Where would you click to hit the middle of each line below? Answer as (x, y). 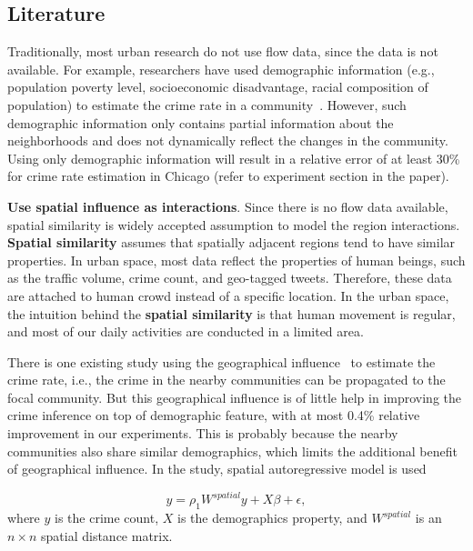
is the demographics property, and (272, 518)
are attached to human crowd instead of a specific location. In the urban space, (228, 295)
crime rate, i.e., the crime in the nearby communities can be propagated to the (226, 380)
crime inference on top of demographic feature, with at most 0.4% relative (214, 415)
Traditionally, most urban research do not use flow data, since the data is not (223, 51)
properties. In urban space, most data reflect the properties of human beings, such (236, 260)
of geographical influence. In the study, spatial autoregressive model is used (217, 469)
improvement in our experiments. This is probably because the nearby (203, 433)
